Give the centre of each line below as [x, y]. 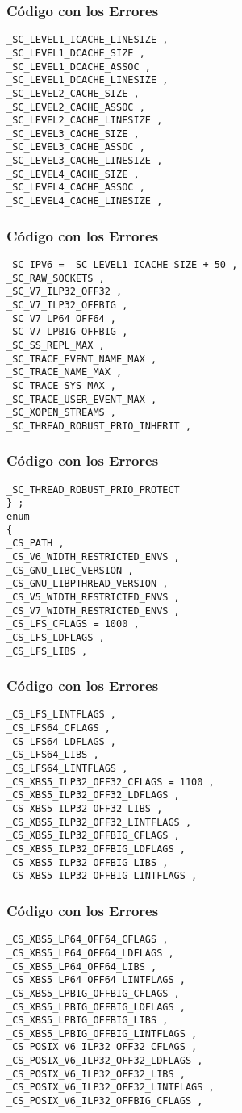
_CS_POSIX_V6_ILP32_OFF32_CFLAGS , [102, 1047]
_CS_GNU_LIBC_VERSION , [70, 570]
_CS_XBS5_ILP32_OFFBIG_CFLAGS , [93, 836]
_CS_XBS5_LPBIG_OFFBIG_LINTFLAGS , [102, 1033]
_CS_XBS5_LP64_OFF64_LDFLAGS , [90, 953]
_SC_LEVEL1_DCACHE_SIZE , [76, 53]
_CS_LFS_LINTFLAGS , [62, 715]
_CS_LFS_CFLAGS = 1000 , [73, 624]
